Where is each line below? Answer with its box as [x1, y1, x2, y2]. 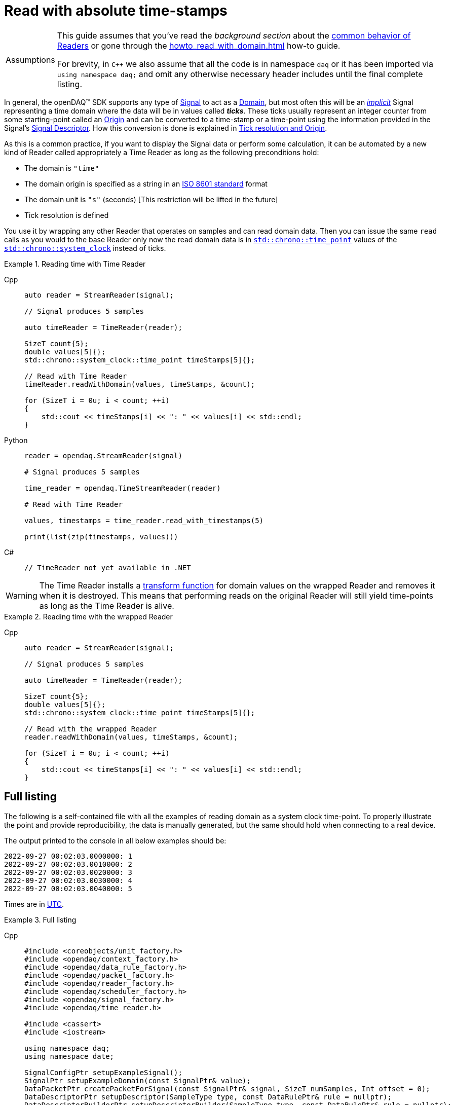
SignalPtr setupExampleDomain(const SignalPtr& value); [24, 1076, 251, 1085]
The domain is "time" [24, 163, 99, 172]
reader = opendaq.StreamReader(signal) [24, 451, 182, 460]
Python [4, 435, 28, 445]
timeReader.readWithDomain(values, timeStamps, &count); [24, 380, 255, 388]
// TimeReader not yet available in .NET [24, 563, 191, 572]
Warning [6, 590, 37, 601]
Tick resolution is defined [24, 210, 109, 219]
